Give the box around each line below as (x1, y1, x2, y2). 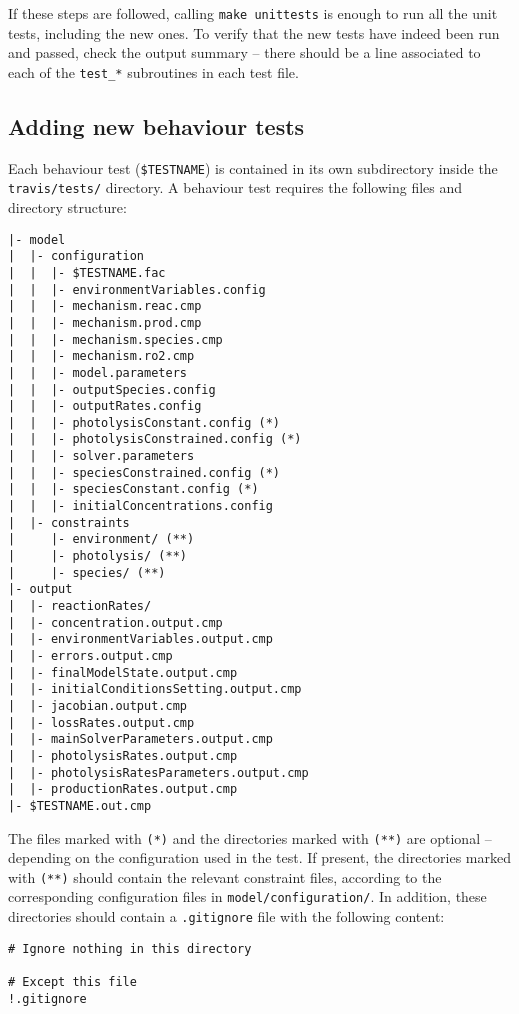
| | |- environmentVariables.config (8, 282, 266, 297)
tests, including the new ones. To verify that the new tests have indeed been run (8, 22, 500, 43)
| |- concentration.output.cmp (8, 615, 223, 630)
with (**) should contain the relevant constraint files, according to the (8, 866, 442, 887)
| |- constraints (8, 515, 130, 530)
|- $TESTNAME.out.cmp (8, 798, 152, 813)
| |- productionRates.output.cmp (8, 782, 238, 797)
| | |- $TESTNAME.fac (8, 265, 166, 280)
